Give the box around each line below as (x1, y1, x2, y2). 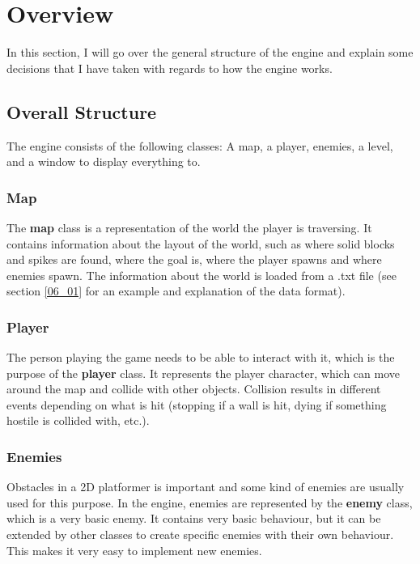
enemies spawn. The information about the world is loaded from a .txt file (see (6, 266, 397, 283)
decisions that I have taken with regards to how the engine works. (6, 59, 333, 76)
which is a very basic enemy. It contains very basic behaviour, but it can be (6, 510, 381, 527)
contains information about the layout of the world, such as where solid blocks (6, 235, 395, 252)
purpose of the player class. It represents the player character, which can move (6, 364, 400, 381)
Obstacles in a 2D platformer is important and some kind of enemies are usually (6, 478, 405, 495)
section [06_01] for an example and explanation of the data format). (6, 282, 346, 299)
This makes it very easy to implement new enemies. (6, 541, 262, 558)
